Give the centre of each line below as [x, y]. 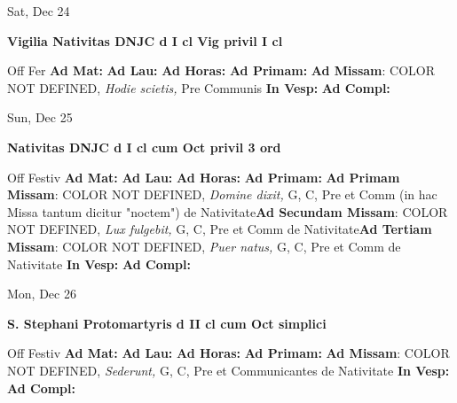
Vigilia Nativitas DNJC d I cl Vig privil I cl [145, 40]
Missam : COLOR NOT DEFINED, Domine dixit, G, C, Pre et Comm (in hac [222, 194]
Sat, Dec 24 [39, 11]
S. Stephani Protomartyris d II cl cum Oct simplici [167, 323]
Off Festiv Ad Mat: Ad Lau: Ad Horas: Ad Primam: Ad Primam [204, 177]
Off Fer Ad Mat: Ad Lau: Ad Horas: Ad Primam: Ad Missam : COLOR [221, 70]
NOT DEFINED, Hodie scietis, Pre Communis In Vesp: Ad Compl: [199, 87]
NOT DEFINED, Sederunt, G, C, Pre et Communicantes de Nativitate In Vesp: [228, 370]
